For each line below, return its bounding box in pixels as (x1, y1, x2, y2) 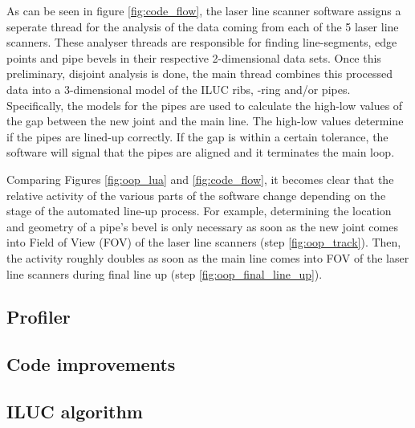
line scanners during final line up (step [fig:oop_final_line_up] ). (6, 265, 323, 282)
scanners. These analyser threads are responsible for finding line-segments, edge (6, 34, 397, 51)
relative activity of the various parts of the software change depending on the (6, 186, 386, 203)
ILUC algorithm (6, 399, 143, 424)
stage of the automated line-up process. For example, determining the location (6, 202, 392, 219)
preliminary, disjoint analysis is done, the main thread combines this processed (6, 65, 393, 82)
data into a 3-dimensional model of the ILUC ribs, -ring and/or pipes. (6, 80, 351, 97)
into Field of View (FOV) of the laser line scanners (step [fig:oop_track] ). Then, (6, 234, 401, 251)
